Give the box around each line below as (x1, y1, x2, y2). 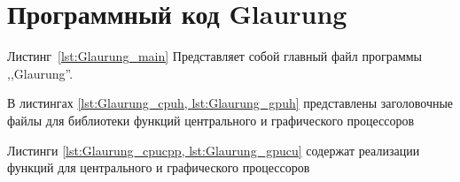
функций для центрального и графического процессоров (7, 158, 310, 177)
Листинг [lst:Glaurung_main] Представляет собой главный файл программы (7, 47, 423, 65)
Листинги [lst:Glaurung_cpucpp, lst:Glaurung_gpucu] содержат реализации (7, 140, 420, 159)
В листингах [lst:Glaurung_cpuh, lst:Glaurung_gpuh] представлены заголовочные (7, 94, 454, 112)
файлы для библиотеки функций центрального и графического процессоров (7, 110, 415, 129)
